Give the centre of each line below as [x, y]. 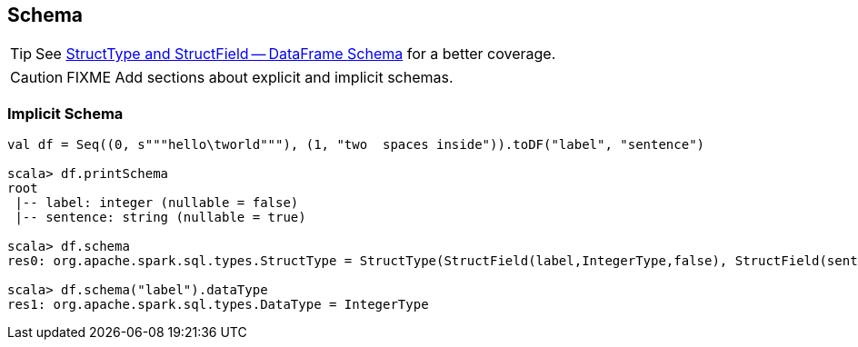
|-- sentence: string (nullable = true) [160, 218]
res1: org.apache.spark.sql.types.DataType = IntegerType [218, 305]
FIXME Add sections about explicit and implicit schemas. [260, 78]
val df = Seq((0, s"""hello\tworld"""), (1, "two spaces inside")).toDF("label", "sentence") [356, 145]
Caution [37, 78]
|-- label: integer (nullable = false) [157, 203]
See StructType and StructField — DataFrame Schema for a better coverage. [296, 54]
